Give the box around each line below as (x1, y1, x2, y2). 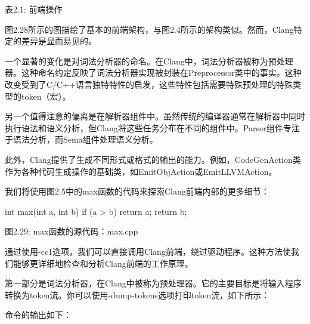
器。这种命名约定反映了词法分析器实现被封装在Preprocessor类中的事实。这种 (5, 66, 302, 79)
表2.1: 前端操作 (5, 3, 63, 15)
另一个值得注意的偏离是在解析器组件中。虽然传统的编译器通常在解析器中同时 (5, 110, 305, 122)
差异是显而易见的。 (21, 35, 97, 47)
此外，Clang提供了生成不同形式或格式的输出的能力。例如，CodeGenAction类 (5, 153, 301, 165)
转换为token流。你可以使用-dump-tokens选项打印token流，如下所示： (5, 288, 270, 301)
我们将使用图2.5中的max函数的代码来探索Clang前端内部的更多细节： (5, 185, 269, 198)
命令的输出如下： (5, 308, 72, 321)
